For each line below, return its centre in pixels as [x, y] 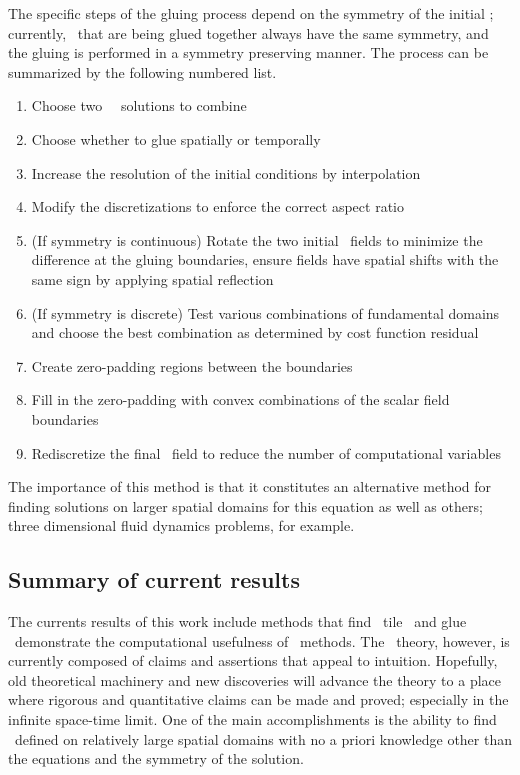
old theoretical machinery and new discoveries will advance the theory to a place [254, 679]
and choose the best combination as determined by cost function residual [255, 332]
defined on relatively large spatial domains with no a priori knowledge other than [263, 738]
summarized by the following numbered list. [142, 71]
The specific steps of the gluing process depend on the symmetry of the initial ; [251, 13]
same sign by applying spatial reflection [152, 278]
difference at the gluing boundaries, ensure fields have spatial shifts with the [265, 259]
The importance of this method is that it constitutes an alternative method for [250, 486]
